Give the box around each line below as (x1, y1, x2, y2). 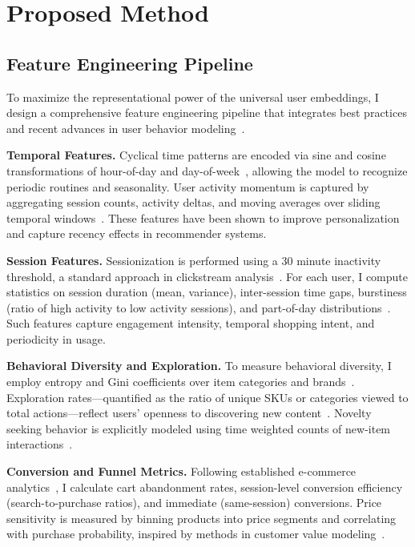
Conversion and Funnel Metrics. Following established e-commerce (6, 463, 357, 480)
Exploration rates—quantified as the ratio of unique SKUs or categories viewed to (6, 388, 409, 405)
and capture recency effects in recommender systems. (6, 225, 267, 242)
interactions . (6, 436, 73, 452)
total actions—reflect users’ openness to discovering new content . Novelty (6, 404, 372, 421)
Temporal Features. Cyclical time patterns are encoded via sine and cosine (6, 147, 386, 163)
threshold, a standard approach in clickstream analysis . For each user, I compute (6, 267, 409, 284)
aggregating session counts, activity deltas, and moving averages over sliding (6, 194, 381, 211)
